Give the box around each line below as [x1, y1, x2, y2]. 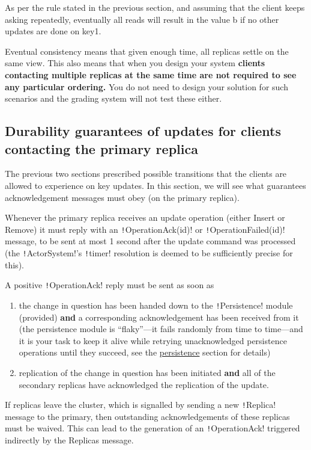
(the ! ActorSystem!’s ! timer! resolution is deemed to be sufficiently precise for [5, 246, 293, 259]
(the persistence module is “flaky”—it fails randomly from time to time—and [19, 322, 303, 335]
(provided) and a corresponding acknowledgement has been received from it [19, 310, 299, 323]
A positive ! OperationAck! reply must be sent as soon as [5, 279, 214, 291]
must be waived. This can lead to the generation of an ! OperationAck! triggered [5, 422, 300, 434]
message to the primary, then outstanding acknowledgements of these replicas [5, 410, 290, 422]
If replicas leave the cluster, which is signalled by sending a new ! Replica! [5, 398, 276, 411]
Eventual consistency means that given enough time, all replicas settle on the [5, 45, 289, 57]
